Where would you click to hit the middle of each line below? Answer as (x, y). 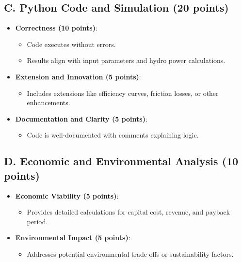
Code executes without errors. (71, 44)
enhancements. (48, 102)
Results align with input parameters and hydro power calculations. (126, 60)
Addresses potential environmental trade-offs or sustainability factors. (130, 254)
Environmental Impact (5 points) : (73, 238)
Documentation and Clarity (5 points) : (81, 118)
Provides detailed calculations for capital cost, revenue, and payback (128, 212)
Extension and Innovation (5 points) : (78, 76)
